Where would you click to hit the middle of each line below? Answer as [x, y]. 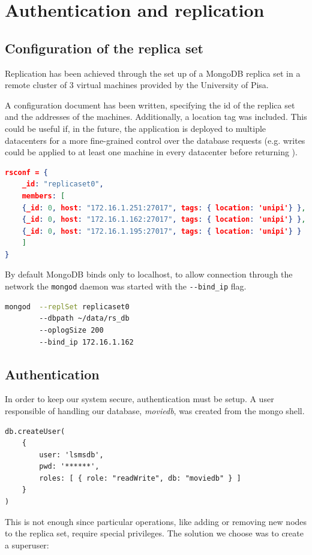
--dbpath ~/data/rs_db [84, 319]
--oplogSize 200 [71, 330]
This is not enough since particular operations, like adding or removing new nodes [156, 521]
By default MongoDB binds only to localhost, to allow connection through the [149, 274]
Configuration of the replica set [104, 48]
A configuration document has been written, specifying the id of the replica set [150, 105]
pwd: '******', [69, 467]
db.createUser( [35, 431]
